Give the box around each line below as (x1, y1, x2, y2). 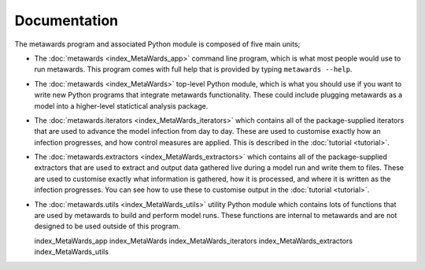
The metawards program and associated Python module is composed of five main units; (14, 39, 301, 49)
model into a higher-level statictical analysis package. (34, 101, 209, 110)
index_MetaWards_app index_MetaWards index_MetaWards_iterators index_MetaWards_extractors (34, 236, 353, 246)
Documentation (14, 12, 119, 29)
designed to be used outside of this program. (34, 221, 181, 231)
